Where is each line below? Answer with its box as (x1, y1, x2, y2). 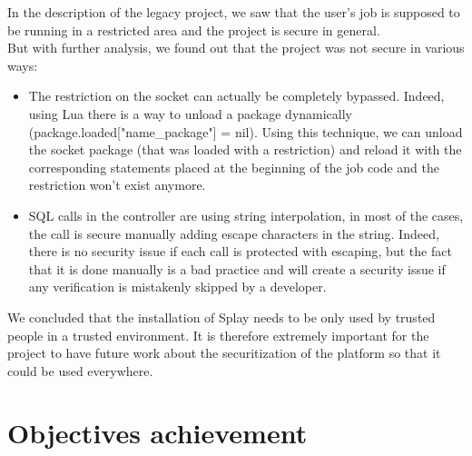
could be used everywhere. (7, 361, 153, 380)
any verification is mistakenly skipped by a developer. (28, 277, 327, 296)
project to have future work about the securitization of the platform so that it (7, 343, 441, 362)
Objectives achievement (7, 414, 308, 451)
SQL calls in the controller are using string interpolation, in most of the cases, (28, 205, 464, 224)
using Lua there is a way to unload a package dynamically (28, 104, 353, 123)
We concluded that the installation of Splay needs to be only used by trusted (7, 307, 436, 326)
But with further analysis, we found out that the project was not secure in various (7, 38, 465, 57)
